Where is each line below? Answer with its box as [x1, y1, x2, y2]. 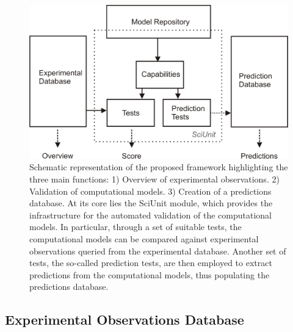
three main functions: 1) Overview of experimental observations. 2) [29, 172, 280, 185]
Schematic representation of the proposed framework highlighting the [29, 161, 288, 173]
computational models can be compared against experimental [29, 232, 259, 245]
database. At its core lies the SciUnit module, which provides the [29, 197, 273, 209]
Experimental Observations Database [5, 310, 244, 329]
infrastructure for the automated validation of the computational [29, 208, 272, 221]
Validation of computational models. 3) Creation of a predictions [29, 184, 272, 197]
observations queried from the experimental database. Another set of [29, 244, 286, 257]
